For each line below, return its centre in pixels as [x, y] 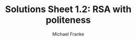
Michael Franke [68, 34]
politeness [68, 20]
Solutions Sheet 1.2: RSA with [68, 9]
